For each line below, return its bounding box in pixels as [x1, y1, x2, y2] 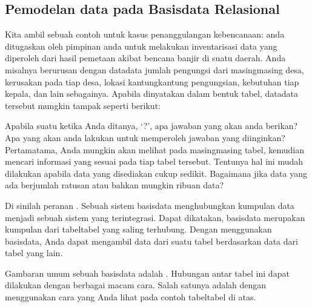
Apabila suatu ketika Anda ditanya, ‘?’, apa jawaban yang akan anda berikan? [5, 119, 298, 132]
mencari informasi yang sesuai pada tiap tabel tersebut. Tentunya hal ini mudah [5, 155, 304, 168]
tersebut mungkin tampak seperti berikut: [5, 99, 161, 111]
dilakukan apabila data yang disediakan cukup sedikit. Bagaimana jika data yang [5, 167, 307, 179]
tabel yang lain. [5, 246, 63, 259]
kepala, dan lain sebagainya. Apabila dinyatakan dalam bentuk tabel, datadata [5, 87, 298, 100]
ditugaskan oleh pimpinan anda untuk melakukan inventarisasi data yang [5, 39, 277, 52]
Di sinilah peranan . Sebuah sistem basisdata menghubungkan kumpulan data [5, 199, 294, 211]
